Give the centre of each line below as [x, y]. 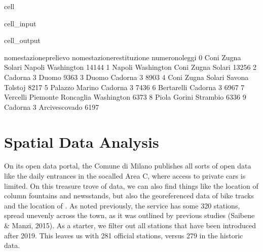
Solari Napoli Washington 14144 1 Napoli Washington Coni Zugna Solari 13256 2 [130, 67]
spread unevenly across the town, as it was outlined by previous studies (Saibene [129, 215]
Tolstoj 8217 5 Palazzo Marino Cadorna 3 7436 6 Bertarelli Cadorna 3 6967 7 [124, 87]
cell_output [22, 40]
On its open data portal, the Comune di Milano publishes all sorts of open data [128, 166]
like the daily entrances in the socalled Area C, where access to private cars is [125, 176]
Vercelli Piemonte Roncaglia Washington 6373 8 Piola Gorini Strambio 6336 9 [125, 97]
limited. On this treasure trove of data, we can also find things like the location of [131, 185]
